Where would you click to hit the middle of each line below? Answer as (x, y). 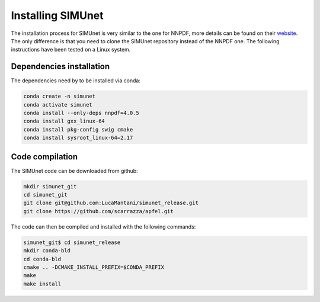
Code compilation (44, 157)
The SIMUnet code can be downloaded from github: (75, 171)
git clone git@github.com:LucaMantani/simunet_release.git (111, 203)
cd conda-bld (42, 259)
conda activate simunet (58, 105)
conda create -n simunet (60, 97)
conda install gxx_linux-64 (64, 121)
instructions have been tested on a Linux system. (71, 50)
